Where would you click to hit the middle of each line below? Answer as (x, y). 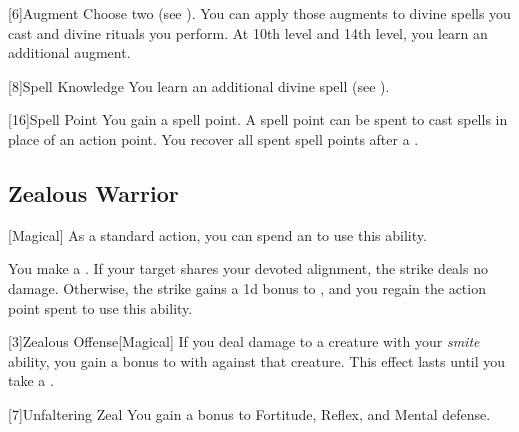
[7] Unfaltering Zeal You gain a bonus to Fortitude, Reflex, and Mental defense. (249, 413)
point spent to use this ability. (100, 307)
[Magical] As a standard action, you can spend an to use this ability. (217, 234)
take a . (31, 380)
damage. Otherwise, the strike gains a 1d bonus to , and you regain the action (247, 287)
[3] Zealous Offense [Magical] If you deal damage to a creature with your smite (244, 341)
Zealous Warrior (93, 192)
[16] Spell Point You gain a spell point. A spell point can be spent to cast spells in (258, 119)
